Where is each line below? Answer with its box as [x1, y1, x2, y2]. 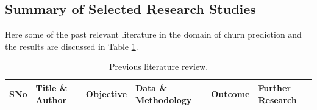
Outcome [211, 87, 250, 100]
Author [35, 93, 67, 106]
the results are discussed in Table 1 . [5, 40, 138, 52]
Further [258, 81, 291, 94]
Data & [135, 81, 168, 94]
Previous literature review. [109, 60, 208, 73]
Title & [35, 81, 68, 94]
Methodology [135, 93, 192, 106]
